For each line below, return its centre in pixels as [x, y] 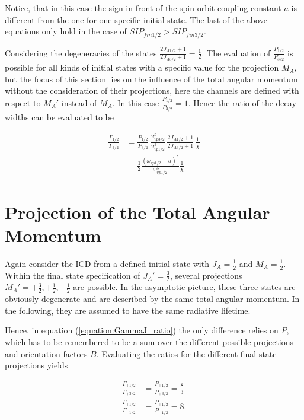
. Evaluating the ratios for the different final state [186, 353]
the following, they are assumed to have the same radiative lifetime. [128, 310]
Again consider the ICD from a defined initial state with [107, 263]
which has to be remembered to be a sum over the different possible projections [149, 342]
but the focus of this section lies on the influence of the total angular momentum [151, 79]
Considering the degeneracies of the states [81, 52]
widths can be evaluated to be [60, 117]
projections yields [36, 365]
